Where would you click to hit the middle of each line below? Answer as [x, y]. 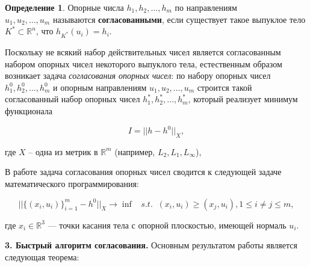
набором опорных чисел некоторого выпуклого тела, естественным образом [144, 63]
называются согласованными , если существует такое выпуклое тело [179, 19]
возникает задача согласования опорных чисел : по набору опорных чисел [138, 75]
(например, [135, 151]
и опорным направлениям [100, 87]
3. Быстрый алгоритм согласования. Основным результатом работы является [151, 245]
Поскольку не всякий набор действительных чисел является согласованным [143, 51]
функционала [29, 110]
